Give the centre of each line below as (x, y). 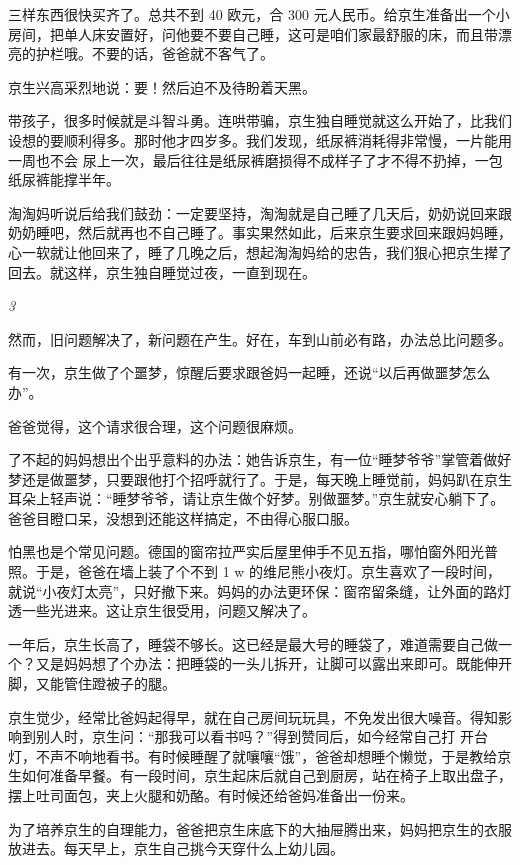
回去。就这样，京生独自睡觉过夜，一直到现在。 (162, 271)
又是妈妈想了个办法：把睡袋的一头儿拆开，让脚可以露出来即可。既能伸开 (273, 663)
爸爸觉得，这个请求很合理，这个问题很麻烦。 (155, 425)
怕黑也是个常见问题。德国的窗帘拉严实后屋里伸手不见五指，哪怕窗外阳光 (246, 551)
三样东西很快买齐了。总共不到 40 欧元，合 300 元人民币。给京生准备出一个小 (259, 14)
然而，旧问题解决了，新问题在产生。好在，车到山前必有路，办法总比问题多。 (260, 338)
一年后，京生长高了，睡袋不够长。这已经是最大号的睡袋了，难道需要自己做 (253, 643)
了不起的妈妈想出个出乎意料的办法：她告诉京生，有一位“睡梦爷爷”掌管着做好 (260, 459)
